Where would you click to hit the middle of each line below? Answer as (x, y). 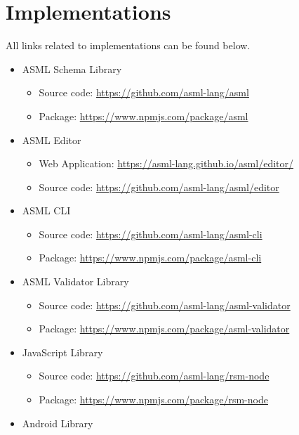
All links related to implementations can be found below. (128, 45)
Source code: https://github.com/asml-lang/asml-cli (151, 234)
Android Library (58, 423)
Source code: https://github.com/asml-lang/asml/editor (159, 187)
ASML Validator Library (75, 281)
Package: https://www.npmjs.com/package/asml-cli (150, 258)
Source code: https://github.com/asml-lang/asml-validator (165, 305)
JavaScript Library (62, 352)
